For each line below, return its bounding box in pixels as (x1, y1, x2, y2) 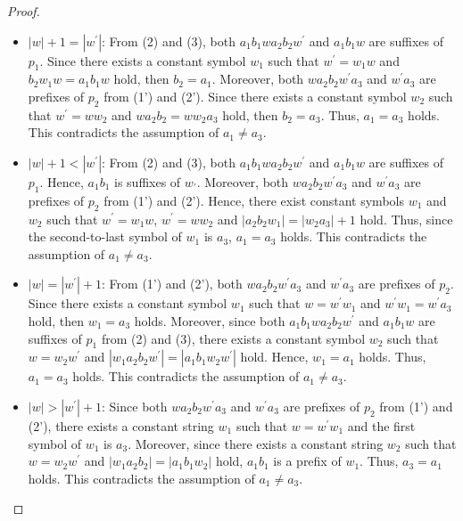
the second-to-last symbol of (28, 227, 182, 246)
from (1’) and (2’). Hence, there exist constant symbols (103, 191, 404, 209)
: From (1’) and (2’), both (102, 274, 243, 293)
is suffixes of (114, 172, 181, 191)
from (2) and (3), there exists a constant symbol (101, 329, 366, 347)
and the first (347, 416, 416, 435)
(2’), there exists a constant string (28, 416, 214, 435)
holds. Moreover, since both (134, 311, 285, 330)
